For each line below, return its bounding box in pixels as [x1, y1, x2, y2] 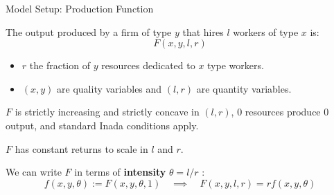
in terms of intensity [74, 165, 166, 179]
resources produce [245, 104, 321, 119]
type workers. [207, 58, 264, 73]
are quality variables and [57, 81, 162, 95]
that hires [182, 24, 224, 39]
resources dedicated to [101, 58, 195, 73]
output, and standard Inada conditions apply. [6, 118, 199, 132]
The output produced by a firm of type [6, 24, 172, 39]
